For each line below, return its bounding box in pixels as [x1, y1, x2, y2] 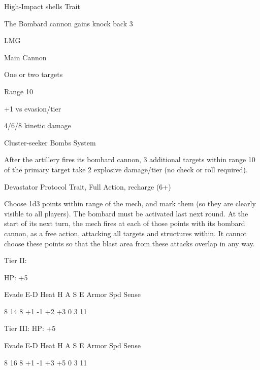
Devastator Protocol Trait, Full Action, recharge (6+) [4, 181, 171, 192]
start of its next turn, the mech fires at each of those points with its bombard [4, 218, 245, 229]
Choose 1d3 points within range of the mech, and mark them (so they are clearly [4, 198, 256, 209]
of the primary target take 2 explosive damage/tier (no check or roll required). [4, 164, 248, 174]
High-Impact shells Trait [4, 1, 80, 11]
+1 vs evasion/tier [4, 103, 61, 114]
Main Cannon [4, 52, 47, 62]
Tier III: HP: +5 [4, 323, 56, 334]
